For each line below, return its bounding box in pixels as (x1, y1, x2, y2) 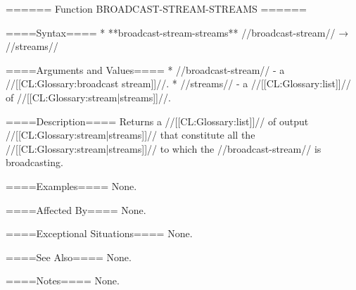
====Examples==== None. (6, 178, 137, 193)
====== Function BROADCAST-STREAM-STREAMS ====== (6, 1, 307, 15)
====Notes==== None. (6, 273, 120, 288)
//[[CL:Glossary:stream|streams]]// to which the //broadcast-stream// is (6, 141, 322, 156)
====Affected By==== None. (6, 202, 146, 217)
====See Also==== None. (6, 249, 132, 264)
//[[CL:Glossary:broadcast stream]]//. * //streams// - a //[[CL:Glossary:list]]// (6, 76, 351, 91)
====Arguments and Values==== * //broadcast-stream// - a (6, 62, 285, 77)
